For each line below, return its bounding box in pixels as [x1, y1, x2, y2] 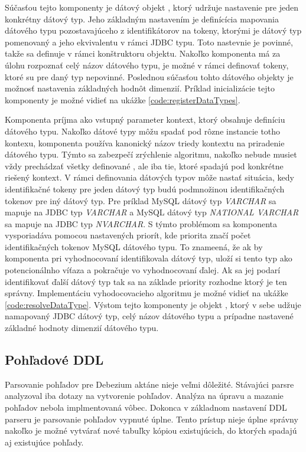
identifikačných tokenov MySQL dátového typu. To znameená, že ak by [5, 240, 263, 253]
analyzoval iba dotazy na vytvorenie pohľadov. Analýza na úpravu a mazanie [5, 389, 284, 402]
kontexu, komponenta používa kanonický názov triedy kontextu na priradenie [5, 136, 285, 149]
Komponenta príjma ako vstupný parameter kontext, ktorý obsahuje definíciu [5, 113, 285, 126]
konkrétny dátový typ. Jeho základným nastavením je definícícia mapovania [5, 12, 279, 25]
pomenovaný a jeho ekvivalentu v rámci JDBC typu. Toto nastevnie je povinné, [5, 35, 293, 48]
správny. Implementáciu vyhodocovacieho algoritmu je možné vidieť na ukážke [5, 287, 288, 299]
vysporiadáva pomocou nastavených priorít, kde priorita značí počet [5, 229, 251, 241]
